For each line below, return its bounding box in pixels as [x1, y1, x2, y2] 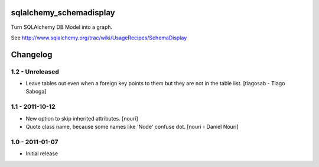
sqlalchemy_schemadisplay [11, 8, 115, 18]
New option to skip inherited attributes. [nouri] [25, 115, 138, 122]
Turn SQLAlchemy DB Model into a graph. [11, 24, 113, 31]
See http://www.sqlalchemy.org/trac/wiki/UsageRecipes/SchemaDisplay [11, 34, 187, 41]
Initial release [25, 150, 58, 157]
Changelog [11, 49, 53, 59]
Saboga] [25, 88, 47, 95]
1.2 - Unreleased [11, 68, 59, 76]
